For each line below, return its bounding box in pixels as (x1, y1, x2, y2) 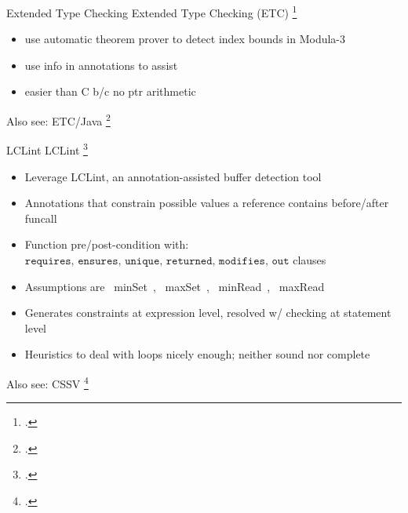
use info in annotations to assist (24, 56, 178, 73)
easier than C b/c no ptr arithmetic (24, 83, 196, 100)
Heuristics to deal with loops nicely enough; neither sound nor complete (24, 346, 370, 362)
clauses (293, 251, 326, 267)
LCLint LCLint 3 (6, 140, 88, 158)
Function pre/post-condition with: (24, 236, 189, 253)
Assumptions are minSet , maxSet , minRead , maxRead (24, 278, 325, 294)
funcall (24, 209, 57, 226)
